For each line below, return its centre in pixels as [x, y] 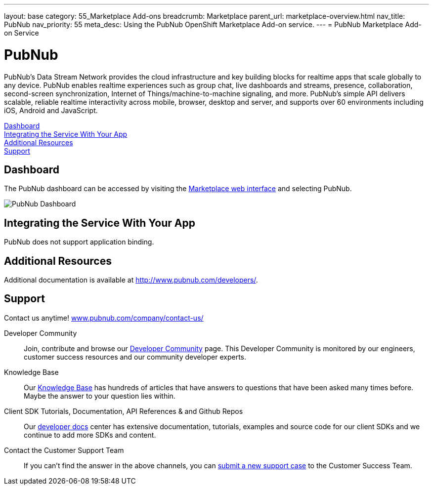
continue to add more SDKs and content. [90, 435]
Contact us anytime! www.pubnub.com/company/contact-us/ [104, 318]
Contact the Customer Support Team [64, 450]
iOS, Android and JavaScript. [51, 110]
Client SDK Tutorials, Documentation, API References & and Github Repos [124, 411]
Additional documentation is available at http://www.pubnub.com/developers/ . [131, 280]
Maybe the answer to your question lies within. [100, 396]
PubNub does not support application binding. [79, 242]
